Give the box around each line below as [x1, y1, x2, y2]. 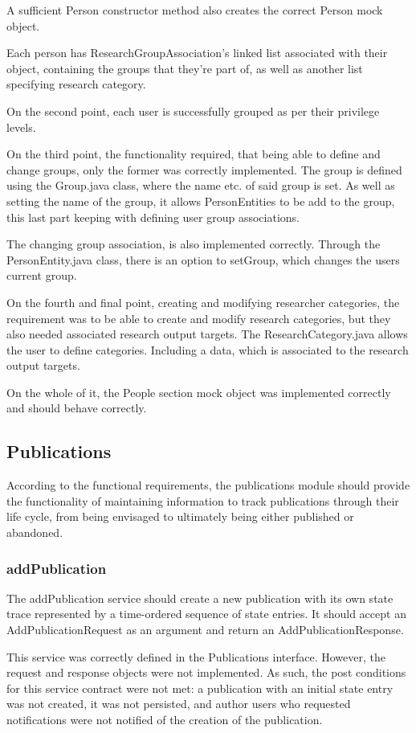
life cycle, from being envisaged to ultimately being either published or [6, 508, 354, 525]
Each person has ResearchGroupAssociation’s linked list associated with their [6, 44, 388, 61]
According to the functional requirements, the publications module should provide [6, 477, 410, 493]
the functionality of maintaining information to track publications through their [6, 492, 399, 509]
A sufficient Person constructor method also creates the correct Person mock [6, 2, 383, 18]
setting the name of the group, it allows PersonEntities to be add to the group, [6, 192, 395, 209]
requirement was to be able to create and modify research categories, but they [6, 309, 391, 326]
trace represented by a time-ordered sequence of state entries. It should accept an [6, 605, 406, 622]
